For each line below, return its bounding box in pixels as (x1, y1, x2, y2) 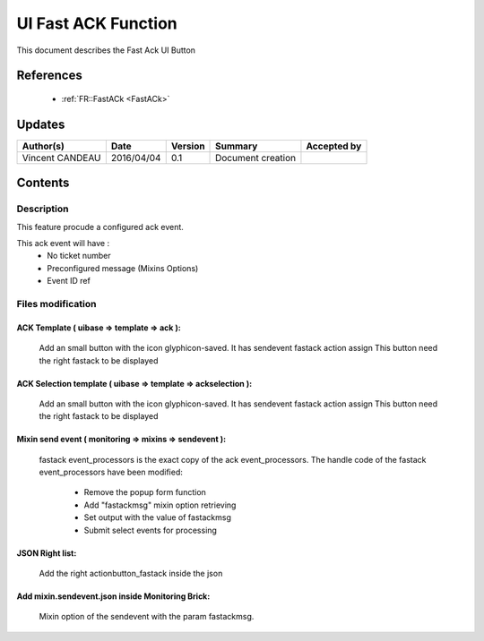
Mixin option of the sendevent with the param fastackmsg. (39, 611, 255, 622)
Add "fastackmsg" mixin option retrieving (83, 500, 237, 510)
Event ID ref (47, 276, 91, 286)
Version (170, 140, 205, 152)
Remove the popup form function (83, 487, 206, 498)
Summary (215, 140, 258, 152)
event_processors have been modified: (39, 466, 183, 478)
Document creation (215, 151, 296, 164)
